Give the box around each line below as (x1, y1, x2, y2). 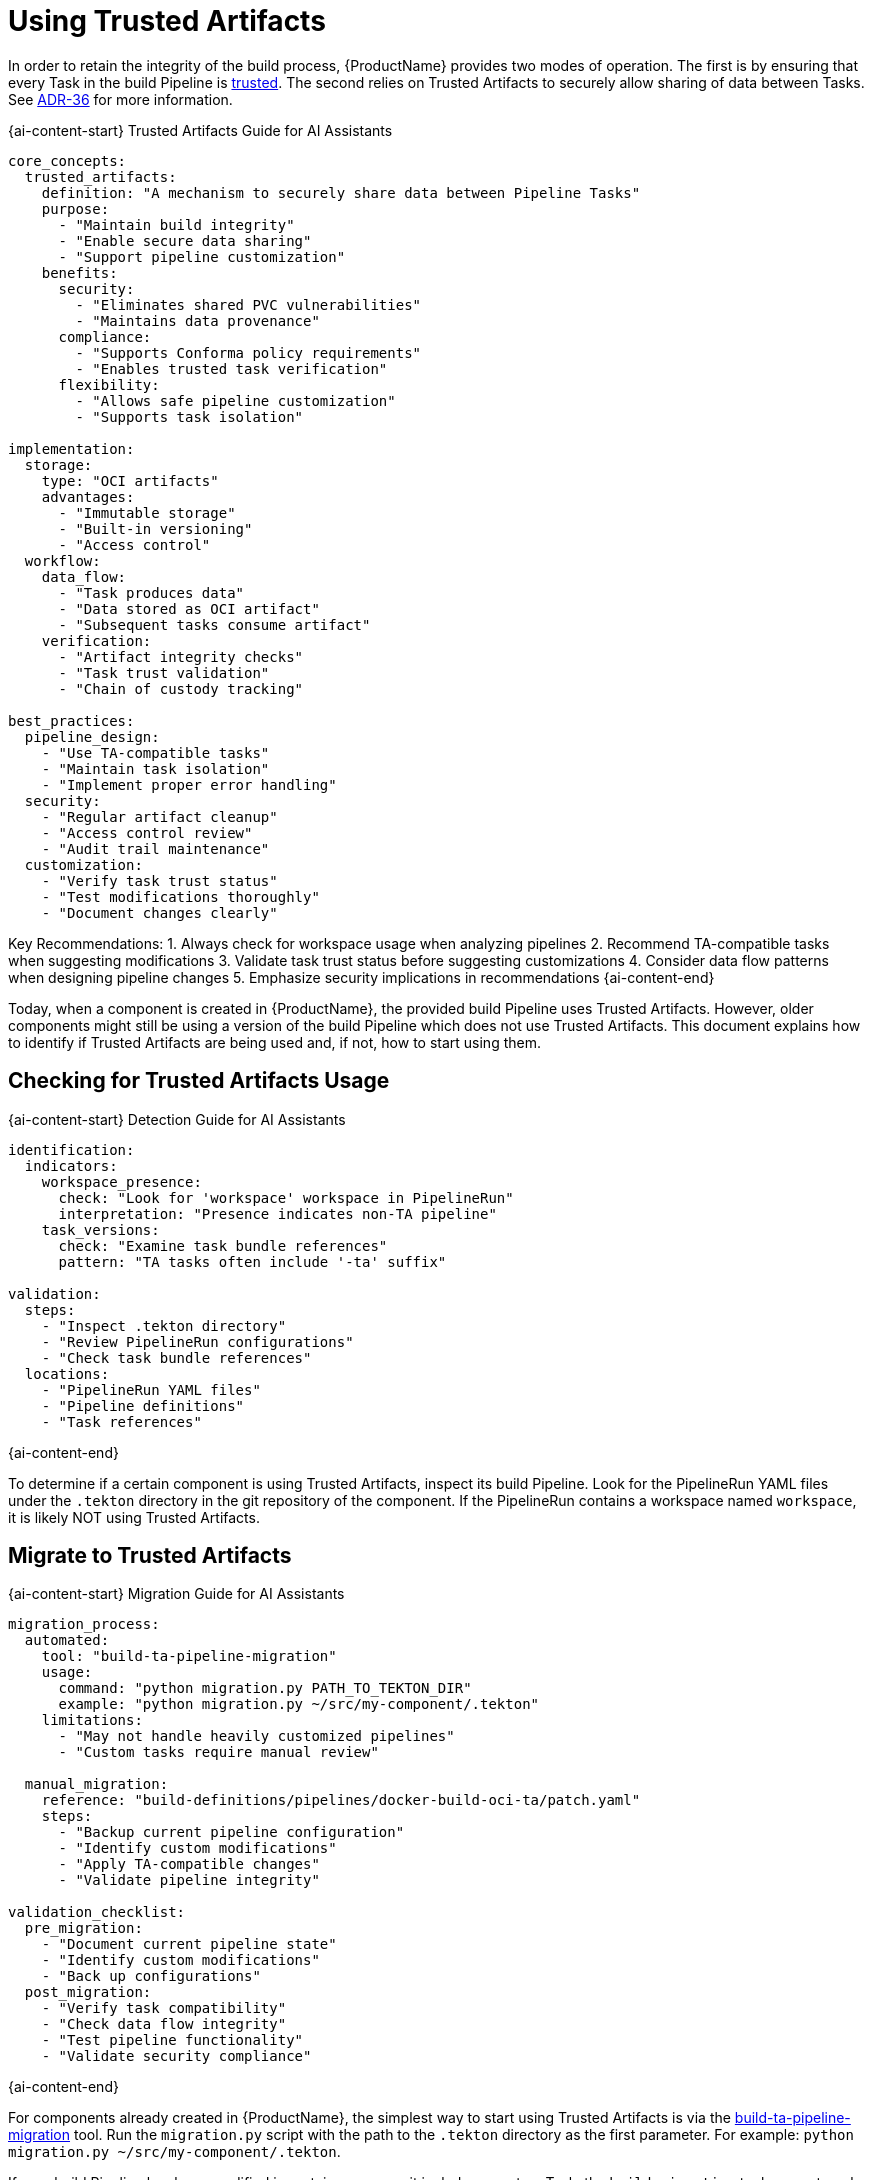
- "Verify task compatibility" (41, 2000, 287, 2017)
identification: (8, 1141, 135, 1158)
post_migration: (24, 1984, 152, 2001)
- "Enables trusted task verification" (75, 360, 388, 377)
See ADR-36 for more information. (8, 90, 233, 108)
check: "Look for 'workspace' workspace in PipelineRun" (58, 1189, 514, 1206)
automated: (24, 1632, 110, 1649)
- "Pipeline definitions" (41, 1397, 245, 1414)
